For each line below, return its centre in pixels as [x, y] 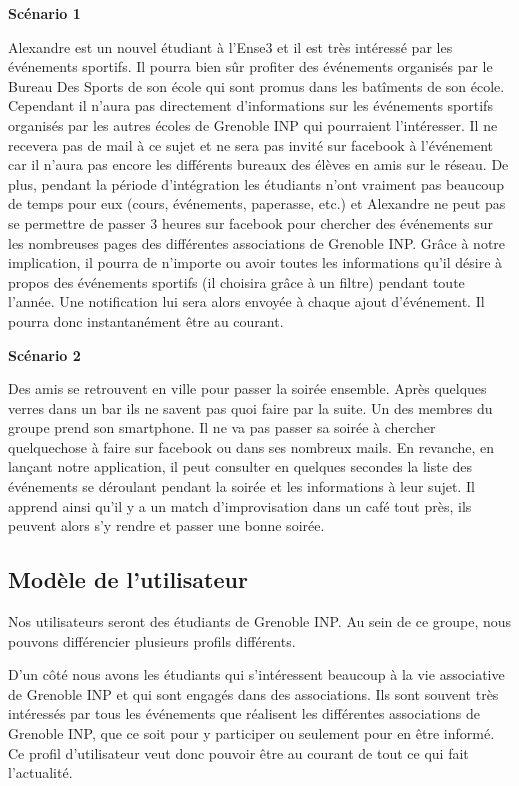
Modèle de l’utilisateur [128, 579]
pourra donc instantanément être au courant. [146, 320]
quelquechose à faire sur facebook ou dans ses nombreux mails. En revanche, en [251, 446]
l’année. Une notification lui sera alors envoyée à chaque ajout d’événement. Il [246, 301]
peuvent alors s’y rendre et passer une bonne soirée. [166, 525]
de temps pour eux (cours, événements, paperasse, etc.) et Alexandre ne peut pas [257, 203]
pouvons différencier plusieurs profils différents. [152, 640]
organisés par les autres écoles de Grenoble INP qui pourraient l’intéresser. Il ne [253, 124]
